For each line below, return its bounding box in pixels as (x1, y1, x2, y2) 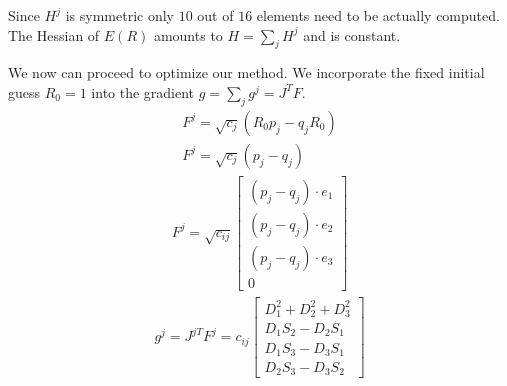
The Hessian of (8, 24, 100, 45)
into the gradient (91, 81, 195, 102)
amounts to (153, 24, 223, 45)
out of (197, 5, 234, 25)
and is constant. (303, 24, 401, 45)
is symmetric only (65, 5, 174, 25)
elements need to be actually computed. (256, 5, 500, 25)
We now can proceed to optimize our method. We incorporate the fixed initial (8, 62, 485, 83)
